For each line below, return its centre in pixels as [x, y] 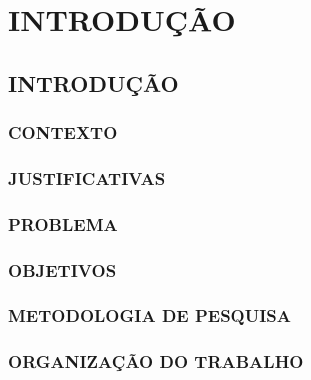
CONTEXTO [63, 132]
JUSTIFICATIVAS [87, 177]
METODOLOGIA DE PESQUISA [150, 315]
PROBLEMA [63, 223]
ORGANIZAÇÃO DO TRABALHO [156, 361]
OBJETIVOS [62, 269]
